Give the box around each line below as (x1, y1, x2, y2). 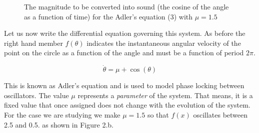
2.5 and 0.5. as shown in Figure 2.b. (4, 119, 113, 130)
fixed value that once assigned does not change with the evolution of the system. (4, 100, 250, 110)
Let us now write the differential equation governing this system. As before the (4, 28, 245, 38)
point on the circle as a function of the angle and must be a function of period (4, 47, 244, 58)
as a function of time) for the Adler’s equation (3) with (24, 11, 193, 21)
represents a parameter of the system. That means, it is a (77, 90, 253, 100)
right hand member (4, 37, 63, 48)
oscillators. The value (4, 90, 69, 100)
